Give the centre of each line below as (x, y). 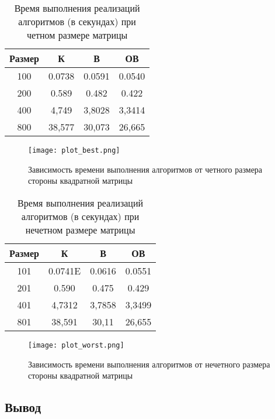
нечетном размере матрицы (80, 229)
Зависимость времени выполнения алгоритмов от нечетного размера (149, 364)
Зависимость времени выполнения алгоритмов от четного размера (145, 169)
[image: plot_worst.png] (76, 345)
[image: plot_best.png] (74, 150)
